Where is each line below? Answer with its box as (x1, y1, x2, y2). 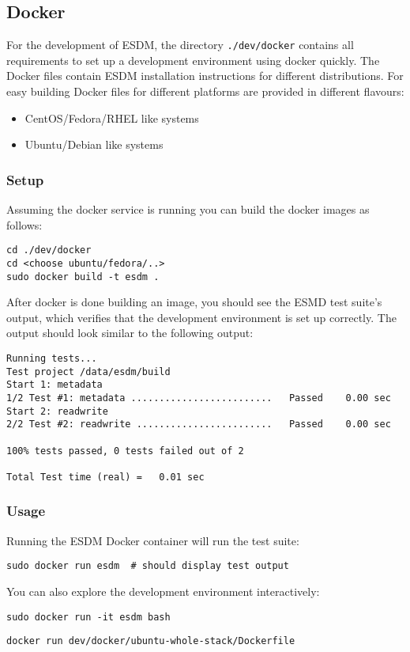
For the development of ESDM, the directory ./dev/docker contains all (6, 36, 354, 53)
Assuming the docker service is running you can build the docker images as (6, 201, 370, 218)
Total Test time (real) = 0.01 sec (6, 471, 205, 483)
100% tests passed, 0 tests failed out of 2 (6, 445, 244, 457)
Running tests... (6, 352, 97, 364)
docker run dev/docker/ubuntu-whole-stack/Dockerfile (6, 635, 295, 647)
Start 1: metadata (6, 379, 103, 391)
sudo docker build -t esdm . (6, 271, 160, 282)
